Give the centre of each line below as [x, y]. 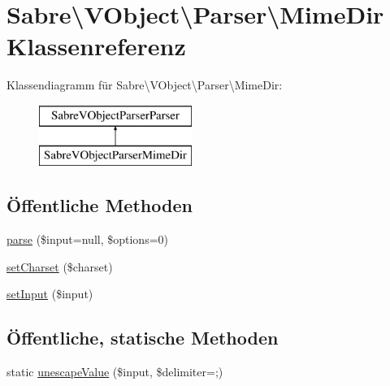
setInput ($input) [50, 294]
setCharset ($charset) [60, 266]
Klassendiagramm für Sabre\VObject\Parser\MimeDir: [145, 85]
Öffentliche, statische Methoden [143, 338]
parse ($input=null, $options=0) [87, 239]
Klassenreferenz [96, 46]
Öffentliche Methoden [100, 205]
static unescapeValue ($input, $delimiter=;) [115, 372]
